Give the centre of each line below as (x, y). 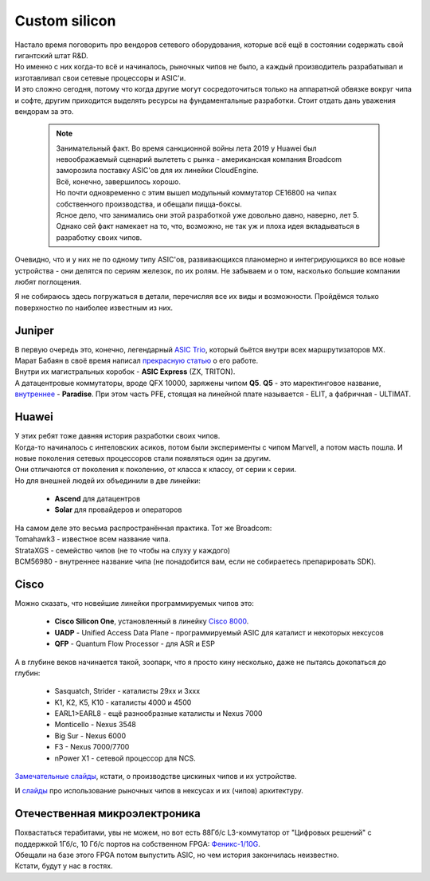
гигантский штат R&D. (52, 55)
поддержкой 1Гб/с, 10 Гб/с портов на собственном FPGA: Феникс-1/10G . (137, 844)
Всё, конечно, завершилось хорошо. (118, 181)
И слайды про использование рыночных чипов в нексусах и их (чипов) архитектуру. (159, 791)
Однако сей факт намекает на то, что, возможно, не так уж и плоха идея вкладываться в (208, 226)
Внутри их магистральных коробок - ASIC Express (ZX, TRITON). (125, 372)
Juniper (35, 330)
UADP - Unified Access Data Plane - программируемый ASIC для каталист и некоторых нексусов (219, 632)
